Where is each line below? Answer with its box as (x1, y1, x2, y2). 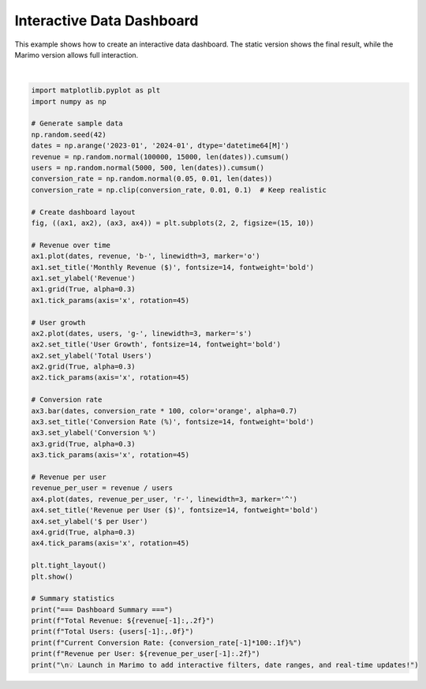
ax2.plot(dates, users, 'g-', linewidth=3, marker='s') (31, 328, 252, 338)
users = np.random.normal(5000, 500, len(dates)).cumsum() (31, 163, 264, 173)
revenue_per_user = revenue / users (31, 484, 174, 492)
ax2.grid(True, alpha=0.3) (31, 362, 136, 371)
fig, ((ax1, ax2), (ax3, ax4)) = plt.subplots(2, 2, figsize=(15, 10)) (31, 219, 315, 227)
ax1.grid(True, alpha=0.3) (31, 285, 136, 294)
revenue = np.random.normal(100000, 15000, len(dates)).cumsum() (31, 152, 290, 161)
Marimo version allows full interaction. (14, 50, 139, 59)
